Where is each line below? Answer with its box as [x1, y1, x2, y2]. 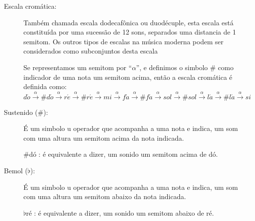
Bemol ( [4, 165, 28, 175]
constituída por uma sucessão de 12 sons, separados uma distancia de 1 [23, 27, 236, 37]
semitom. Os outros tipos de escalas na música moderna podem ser [23, 36, 224, 46]
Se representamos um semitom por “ [23, 62, 132, 72]
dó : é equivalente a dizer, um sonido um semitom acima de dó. [29, 149, 218, 159]
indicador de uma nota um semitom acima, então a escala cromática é [23, 72, 233, 82]
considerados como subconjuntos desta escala [23, 46, 158, 56]
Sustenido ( [4, 107, 38, 117]
